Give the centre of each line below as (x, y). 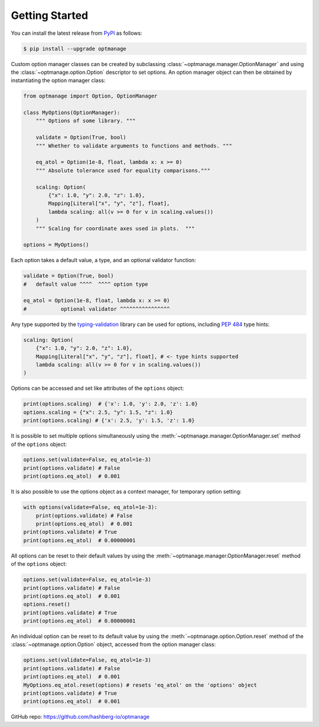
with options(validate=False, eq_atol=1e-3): (90, 507)
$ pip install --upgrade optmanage (75, 48)
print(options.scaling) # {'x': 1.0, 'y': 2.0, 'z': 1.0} (110, 404)
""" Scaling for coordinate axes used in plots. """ (115, 228)
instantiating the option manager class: (58, 80)
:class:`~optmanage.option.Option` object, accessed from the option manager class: (113, 644)
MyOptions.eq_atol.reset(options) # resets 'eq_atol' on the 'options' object (140, 685)
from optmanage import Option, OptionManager (90, 96)
